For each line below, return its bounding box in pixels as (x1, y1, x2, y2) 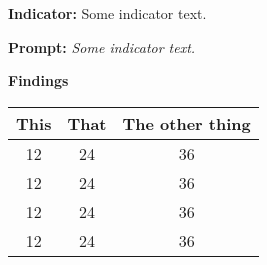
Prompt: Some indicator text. (8, 36, 196, 57)
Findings (8, 70, 69, 91)
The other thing (122, 111, 251, 135)
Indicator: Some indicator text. (8, 3, 207, 23)
